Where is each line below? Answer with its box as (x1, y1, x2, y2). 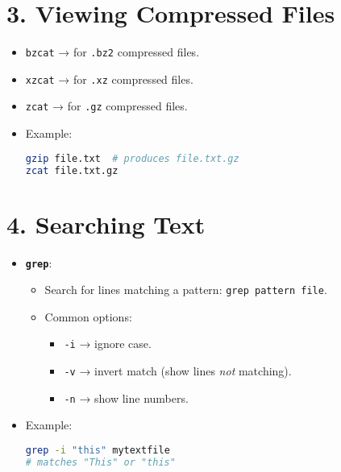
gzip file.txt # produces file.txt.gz (25, 152, 239, 164)
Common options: (44, 308, 132, 325)
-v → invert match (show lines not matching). (64, 362, 292, 379)
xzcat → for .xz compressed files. (25, 70, 193, 87)
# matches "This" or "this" (25, 456, 176, 468)
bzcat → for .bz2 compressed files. (25, 43, 200, 60)
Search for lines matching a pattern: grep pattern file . (44, 281, 327, 298)
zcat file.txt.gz (25, 164, 119, 176)
